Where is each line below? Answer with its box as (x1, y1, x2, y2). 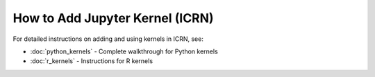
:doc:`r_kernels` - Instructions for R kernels (30, 57, 153, 65)
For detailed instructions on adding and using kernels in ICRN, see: (12, 35, 204, 43)
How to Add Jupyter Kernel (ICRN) (12, 10, 215, 26)
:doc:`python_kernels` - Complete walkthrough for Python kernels (30, 47, 218, 55)
